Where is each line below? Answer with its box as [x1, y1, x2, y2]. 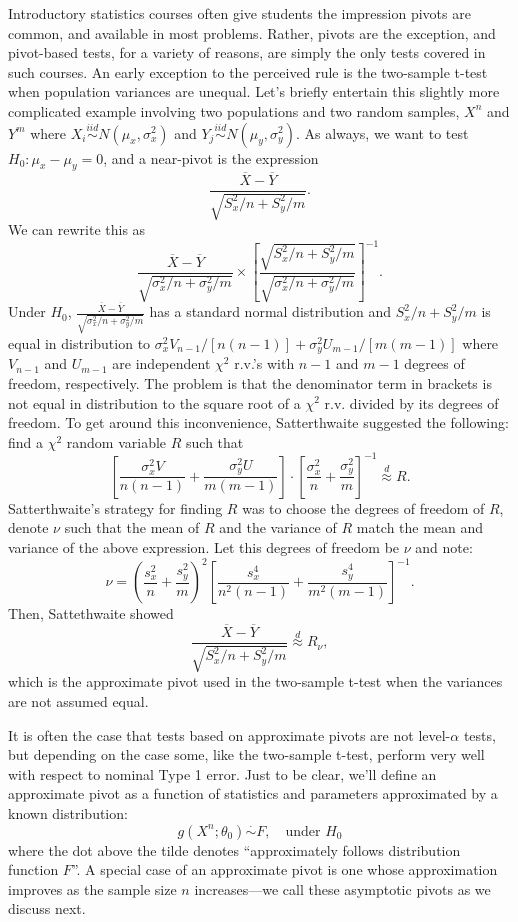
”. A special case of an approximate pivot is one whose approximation [71, 859, 498, 880]
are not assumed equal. [8, 690, 149, 711]
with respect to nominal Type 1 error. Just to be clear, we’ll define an [8, 763, 437, 784]
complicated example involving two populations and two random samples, [8, 100, 460, 121]
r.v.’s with [234, 353, 295, 374]
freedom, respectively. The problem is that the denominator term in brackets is [8, 372, 492, 393]
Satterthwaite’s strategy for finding [8, 497, 223, 518]
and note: [415, 536, 473, 557]
